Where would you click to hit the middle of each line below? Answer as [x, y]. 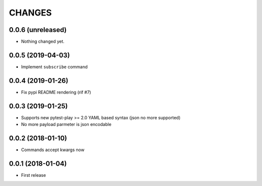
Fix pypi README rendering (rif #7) [56, 92]
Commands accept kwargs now [53, 150]
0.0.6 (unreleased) [38, 30]
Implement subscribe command [54, 67]
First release [33, 175]
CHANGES [30, 13]
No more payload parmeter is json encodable [66, 124]
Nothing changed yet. [43, 42]
